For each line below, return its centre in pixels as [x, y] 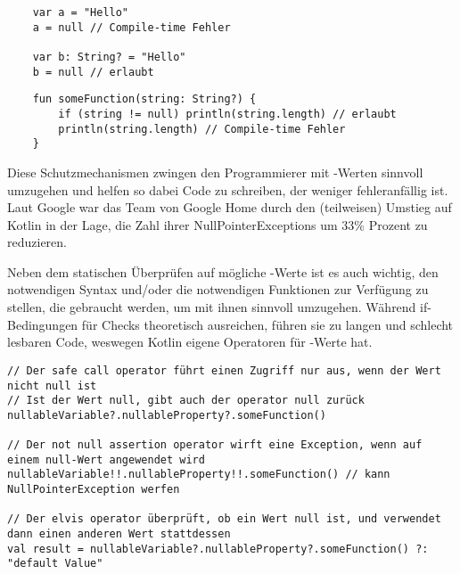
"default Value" [55, 564]
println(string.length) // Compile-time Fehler [202, 129]
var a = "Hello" [81, 12]
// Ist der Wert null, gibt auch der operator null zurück [186, 401]
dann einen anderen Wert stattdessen [119, 534]
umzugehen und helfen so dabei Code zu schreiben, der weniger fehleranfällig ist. [228, 189]
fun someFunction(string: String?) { [144, 99]
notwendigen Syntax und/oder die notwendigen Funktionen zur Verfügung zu [218, 289]
